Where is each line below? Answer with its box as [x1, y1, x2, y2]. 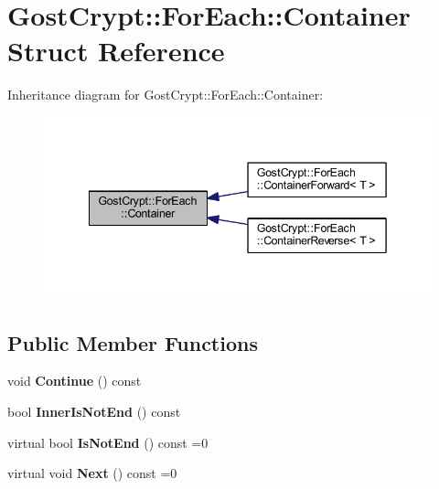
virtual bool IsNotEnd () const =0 [7, 432, 209, 452]
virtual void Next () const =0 [7, 463, 177, 483]
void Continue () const [7, 371, 142, 390]
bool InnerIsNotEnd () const [7, 401, 181, 420]
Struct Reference [7, 32, 225, 69]
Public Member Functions [7, 328, 258, 356]
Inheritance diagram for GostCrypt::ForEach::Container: [7, 85, 324, 104]
